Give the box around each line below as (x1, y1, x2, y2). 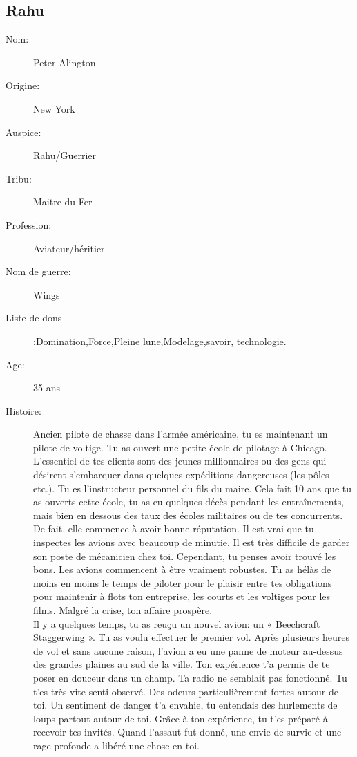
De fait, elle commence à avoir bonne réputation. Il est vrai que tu (33, 521, 314, 536)
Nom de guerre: (6, 264, 71, 279)
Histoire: (6, 403, 41, 418)
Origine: (6, 78, 40, 93)
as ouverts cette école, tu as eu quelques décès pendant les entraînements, (33, 494, 345, 509)
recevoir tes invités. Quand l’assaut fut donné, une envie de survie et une (33, 725, 342, 739)
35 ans (33, 380, 60, 395)
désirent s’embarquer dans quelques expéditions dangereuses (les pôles (33, 467, 329, 482)
